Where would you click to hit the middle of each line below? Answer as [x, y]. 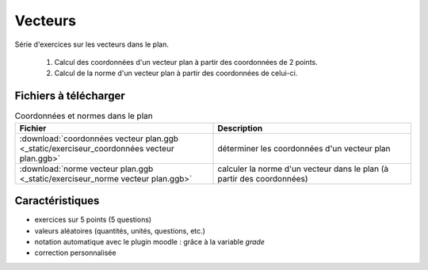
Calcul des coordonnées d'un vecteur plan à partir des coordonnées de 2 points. [186, 62]
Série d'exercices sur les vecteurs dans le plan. [92, 44]
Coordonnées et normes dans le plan [84, 116]
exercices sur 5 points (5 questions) [93, 220]
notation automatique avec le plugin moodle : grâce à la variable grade [150, 241]
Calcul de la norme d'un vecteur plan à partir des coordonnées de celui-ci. [176, 73]
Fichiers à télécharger [70, 96]
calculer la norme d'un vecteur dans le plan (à [303, 169]
